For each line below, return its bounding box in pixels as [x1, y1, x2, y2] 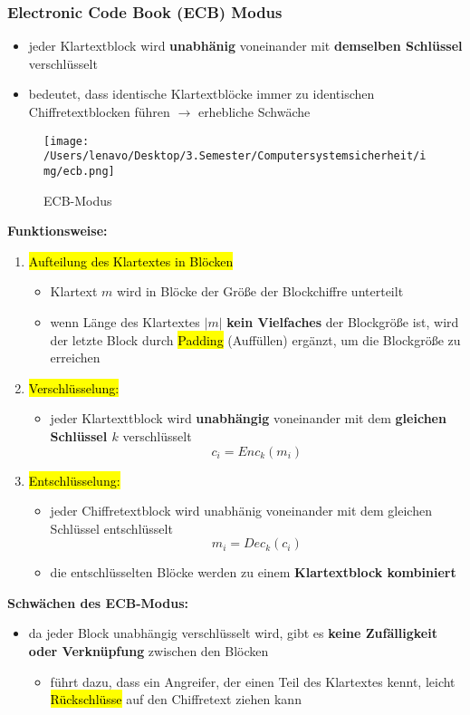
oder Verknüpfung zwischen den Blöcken [28, 642, 269, 661]
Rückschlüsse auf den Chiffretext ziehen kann [50, 690, 302, 709]
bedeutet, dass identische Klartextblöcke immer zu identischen [28, 84, 375, 103]
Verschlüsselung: [28, 378, 120, 397]
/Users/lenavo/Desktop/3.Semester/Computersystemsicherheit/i [43, 150, 427, 163]
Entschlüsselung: [28, 470, 120, 489]
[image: [43, 134, 90, 148]
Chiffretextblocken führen [28, 102, 170, 121]
